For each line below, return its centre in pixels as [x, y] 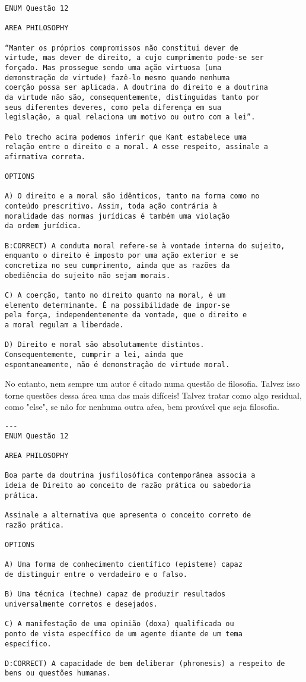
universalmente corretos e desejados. [81, 604]
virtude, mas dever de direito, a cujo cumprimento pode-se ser [134, 58]
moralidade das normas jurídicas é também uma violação [117, 216]
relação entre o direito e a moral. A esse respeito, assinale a [136, 147]
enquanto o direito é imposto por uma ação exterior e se [122, 256]
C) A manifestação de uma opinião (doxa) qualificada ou [119, 624]
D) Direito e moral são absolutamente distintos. [105, 345]
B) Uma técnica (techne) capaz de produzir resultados [115, 594]
